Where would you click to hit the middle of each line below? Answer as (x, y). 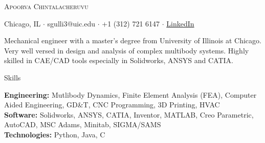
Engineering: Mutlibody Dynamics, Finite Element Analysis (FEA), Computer (130, 94)
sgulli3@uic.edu (71, 23)
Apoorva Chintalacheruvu (46, 6)
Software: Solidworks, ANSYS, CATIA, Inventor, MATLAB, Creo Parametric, (129, 114)
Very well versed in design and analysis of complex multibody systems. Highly (127, 50)
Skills (13, 77)
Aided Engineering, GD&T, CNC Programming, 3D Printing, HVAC (112, 105)
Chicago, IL (23, 23)
